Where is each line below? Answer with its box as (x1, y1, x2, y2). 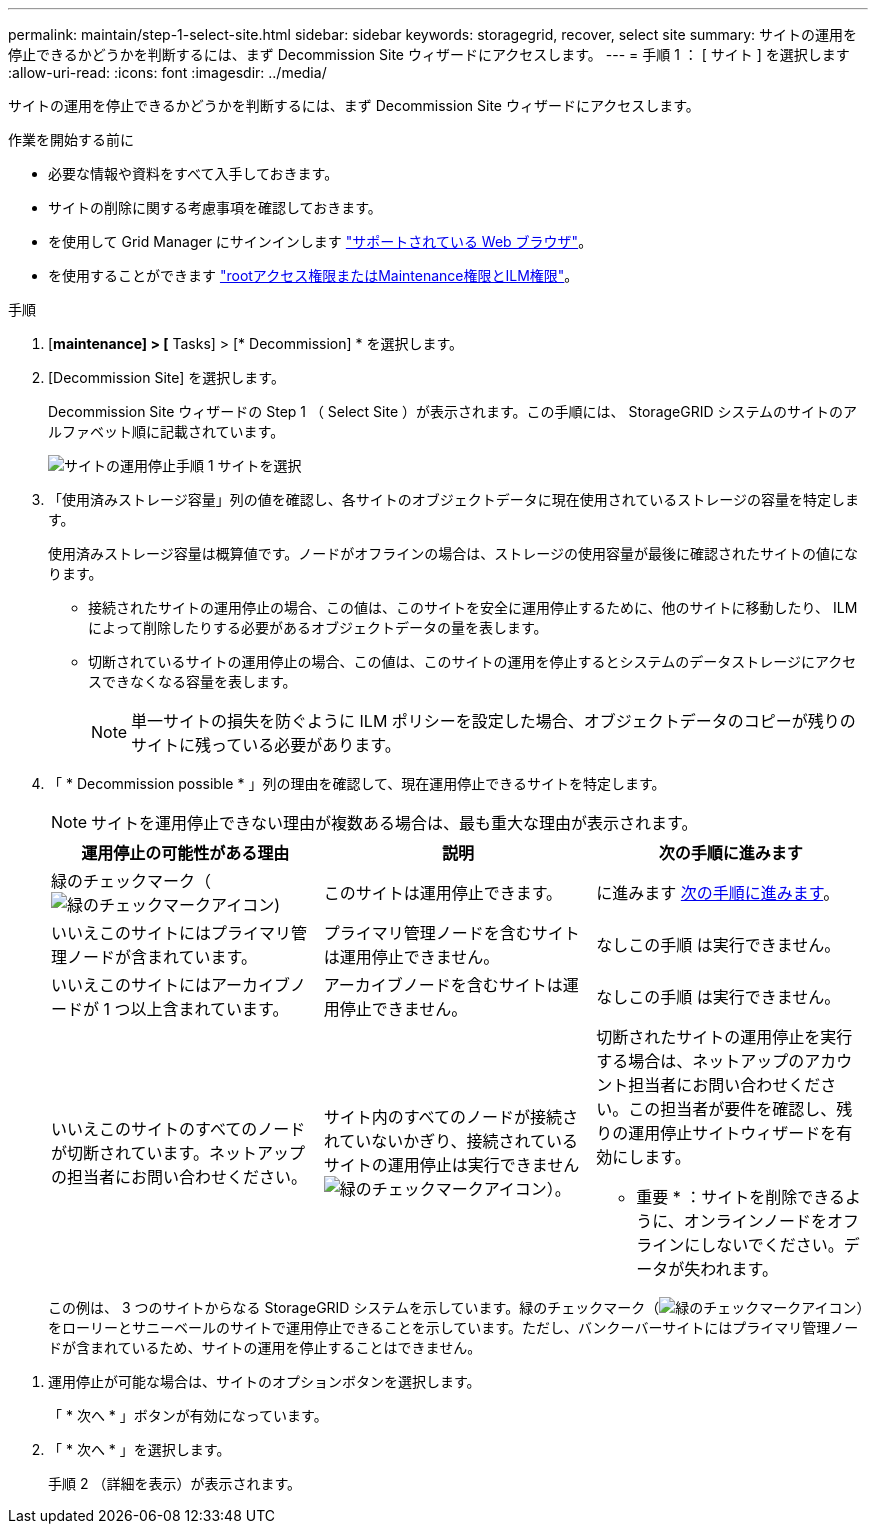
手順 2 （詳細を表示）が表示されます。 (48, 1475, 302, 1492)
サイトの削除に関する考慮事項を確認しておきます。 (48, 199, 382, 216)
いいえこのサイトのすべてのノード (51, 1119, 306, 1139)
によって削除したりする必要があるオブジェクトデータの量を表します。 (88, 619, 548, 636)
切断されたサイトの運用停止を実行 (596, 1027, 853, 1047)
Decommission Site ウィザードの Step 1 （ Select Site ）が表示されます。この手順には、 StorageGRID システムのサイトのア (48, 403, 858, 420)
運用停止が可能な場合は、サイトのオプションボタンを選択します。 (48, 1373, 481, 1390)
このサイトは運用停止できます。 (323, 883, 563, 903)
